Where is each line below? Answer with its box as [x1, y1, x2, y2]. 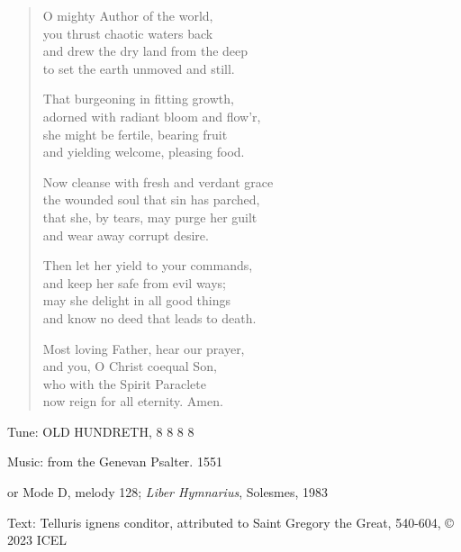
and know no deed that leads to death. [42, 308, 257, 327]
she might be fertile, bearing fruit [42, 124, 228, 143]
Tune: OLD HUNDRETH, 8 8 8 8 [7, 421, 194, 440]
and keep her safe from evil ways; [42, 273, 227, 292]
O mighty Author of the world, [42, 6, 213, 24]
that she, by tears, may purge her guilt [42, 207, 258, 226]
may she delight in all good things [42, 291, 231, 310]
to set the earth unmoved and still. [42, 59, 235, 77]
